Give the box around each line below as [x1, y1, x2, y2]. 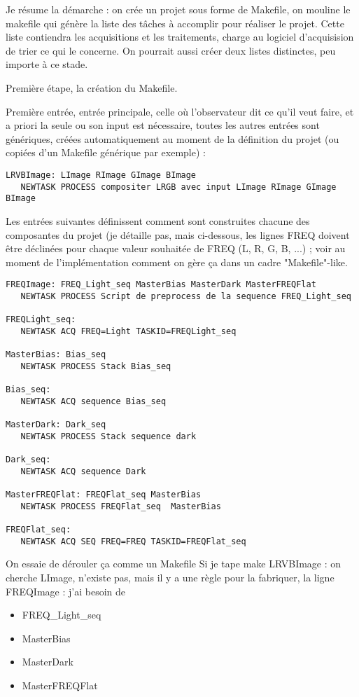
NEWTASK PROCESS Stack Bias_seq [20, 361, 171, 371]
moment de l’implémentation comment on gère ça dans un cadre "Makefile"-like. [6, 254, 348, 269]
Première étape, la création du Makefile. [6, 80, 178, 95]
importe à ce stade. [6, 57, 88, 71]
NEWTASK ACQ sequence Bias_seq [20, 396, 167, 406]
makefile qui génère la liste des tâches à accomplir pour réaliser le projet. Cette [6, 15, 344, 30]
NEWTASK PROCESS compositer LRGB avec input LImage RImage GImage [20, 181, 337, 192]
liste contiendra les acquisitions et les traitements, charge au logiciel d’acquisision [6, 29, 354, 44]
